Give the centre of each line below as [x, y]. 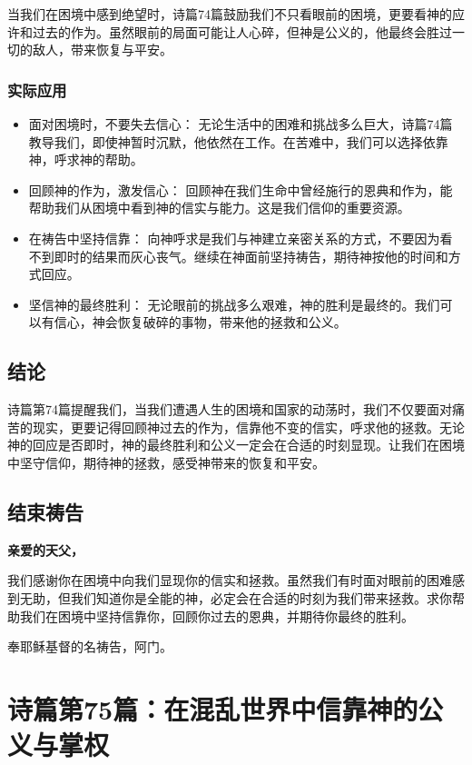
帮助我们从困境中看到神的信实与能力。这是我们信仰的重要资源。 [219, 208]
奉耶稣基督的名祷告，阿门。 [90, 646]
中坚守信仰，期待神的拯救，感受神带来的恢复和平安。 [166, 462]
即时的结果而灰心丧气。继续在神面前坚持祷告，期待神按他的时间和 [251, 256]
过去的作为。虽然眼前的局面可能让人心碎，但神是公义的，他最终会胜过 [242, 31]
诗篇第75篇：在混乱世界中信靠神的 [213, 708]
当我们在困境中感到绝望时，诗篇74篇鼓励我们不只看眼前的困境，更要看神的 [230, 14]
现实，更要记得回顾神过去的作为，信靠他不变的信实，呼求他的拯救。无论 [248, 427]
